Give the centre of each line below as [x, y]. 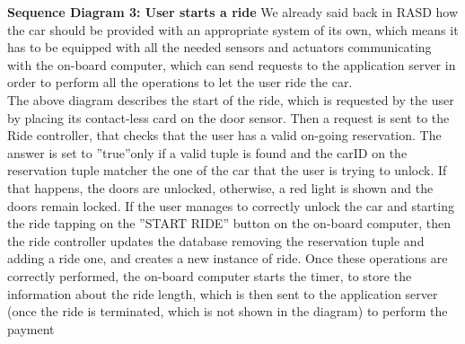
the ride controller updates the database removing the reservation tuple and [216, 240]
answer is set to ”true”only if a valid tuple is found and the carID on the [207, 152]
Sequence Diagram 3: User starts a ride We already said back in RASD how [233, 12]
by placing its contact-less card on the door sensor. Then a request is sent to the [228, 117]
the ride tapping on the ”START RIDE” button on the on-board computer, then [229, 223]
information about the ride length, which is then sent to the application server [223, 293]
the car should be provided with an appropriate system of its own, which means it [233, 29]
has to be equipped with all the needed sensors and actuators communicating [219, 47]
